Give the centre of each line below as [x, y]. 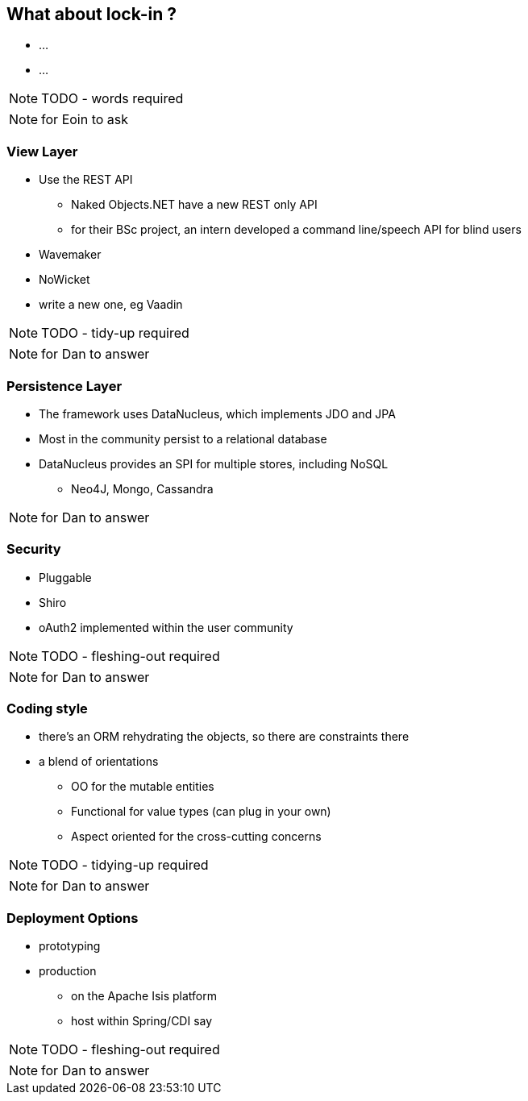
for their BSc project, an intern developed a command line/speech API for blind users [296, 230]
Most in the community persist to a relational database [183, 438]
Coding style [47, 709]
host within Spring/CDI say [142, 1021]
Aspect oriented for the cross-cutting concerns [196, 837]
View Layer [42, 151]
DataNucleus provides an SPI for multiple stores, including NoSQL [214, 463]
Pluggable [65, 577]
